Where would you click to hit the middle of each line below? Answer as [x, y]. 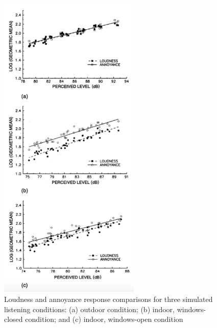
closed [14, 319]
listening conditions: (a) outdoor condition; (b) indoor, [89, 309]
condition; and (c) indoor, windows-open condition [104, 319]
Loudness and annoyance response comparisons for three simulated [108, 299]
